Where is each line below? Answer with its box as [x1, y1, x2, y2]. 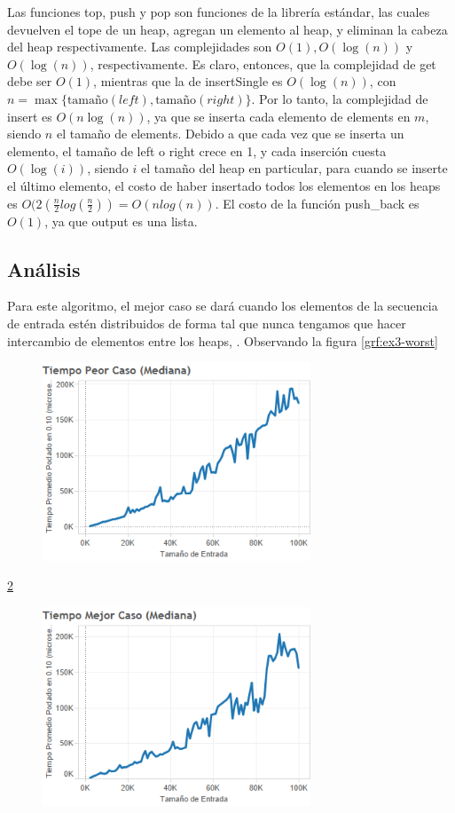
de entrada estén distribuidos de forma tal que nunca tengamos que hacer [7, 313, 406, 332]
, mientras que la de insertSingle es [93, 72, 283, 91]
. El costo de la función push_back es [215, 193, 420, 212]
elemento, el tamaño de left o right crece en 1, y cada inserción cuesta [7, 141, 387, 160]
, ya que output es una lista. [44, 211, 198, 230]
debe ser [7, 72, 52, 91]
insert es [7, 107, 52, 125]
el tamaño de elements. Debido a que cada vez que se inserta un [56, 124, 404, 143]
